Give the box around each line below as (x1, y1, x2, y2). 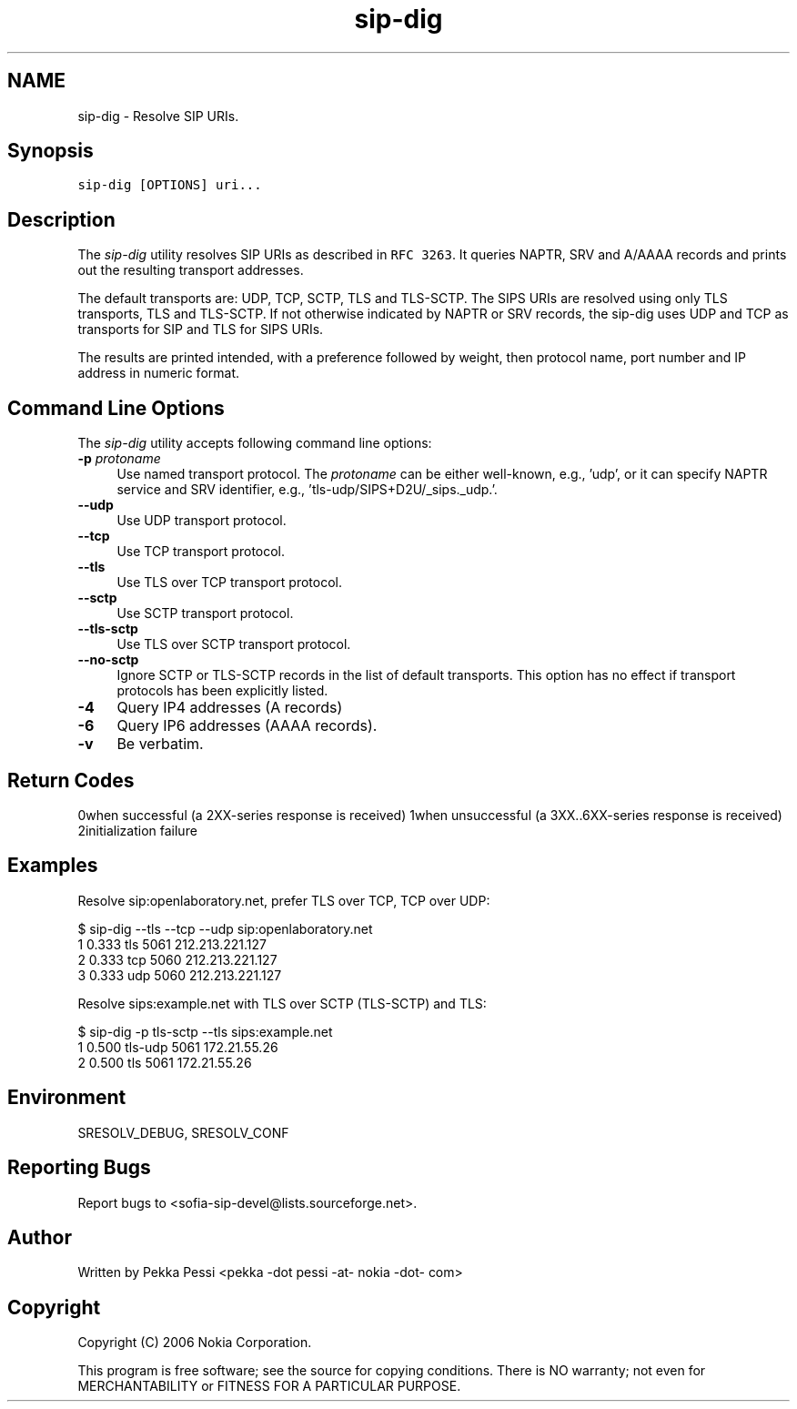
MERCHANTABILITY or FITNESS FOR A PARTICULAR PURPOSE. (77, 1378, 461, 1394)
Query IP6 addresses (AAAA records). (116, 716, 378, 735)
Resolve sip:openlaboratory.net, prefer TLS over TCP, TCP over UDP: (77, 892, 490, 908)
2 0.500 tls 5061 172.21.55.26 (77, 1054, 252, 1070)
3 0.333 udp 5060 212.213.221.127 (77, 967, 282, 983)
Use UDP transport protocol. (116, 512, 287, 529)
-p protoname (77, 451, 161, 467)
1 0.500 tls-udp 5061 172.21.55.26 (77, 1039, 278, 1055)
